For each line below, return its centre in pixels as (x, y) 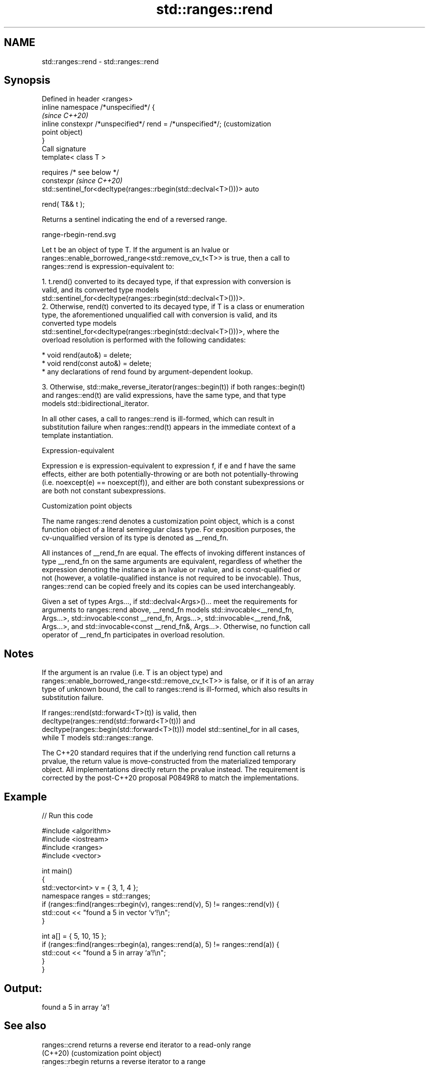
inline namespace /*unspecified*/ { (98, 107)
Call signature (64, 149)
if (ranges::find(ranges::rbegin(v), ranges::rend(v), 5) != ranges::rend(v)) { (161, 904)
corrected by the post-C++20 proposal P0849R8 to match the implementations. (170, 778)
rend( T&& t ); (63, 204)
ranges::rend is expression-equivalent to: (108, 267)
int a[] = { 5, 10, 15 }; (74, 936)
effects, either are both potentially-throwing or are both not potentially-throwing (170, 474)
